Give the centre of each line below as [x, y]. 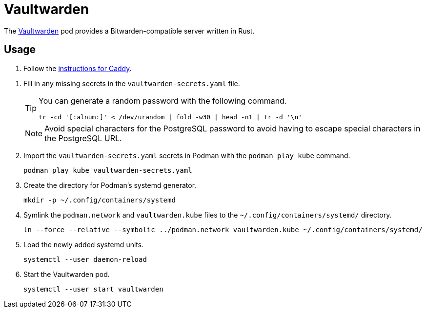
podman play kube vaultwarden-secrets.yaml [108, 170]
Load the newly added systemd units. [84, 244]
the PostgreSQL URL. [83, 138]
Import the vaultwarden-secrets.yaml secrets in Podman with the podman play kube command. [187, 155]
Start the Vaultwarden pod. [67, 274]
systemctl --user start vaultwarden [93, 289]
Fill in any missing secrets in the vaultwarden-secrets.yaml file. [132, 83]
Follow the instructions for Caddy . [78, 68]
